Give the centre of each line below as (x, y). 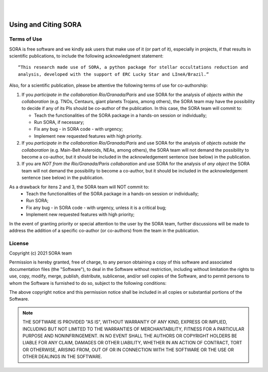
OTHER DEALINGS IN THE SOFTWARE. (63, 357)
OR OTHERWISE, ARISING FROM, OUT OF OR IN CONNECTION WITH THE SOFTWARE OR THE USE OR (128, 350)
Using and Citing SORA (45, 25)
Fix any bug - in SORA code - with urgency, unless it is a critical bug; (96, 208)
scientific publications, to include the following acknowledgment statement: (86, 56)
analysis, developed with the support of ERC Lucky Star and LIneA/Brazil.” (114, 74)
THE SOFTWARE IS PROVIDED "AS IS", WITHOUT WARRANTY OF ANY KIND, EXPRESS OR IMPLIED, (125, 322)
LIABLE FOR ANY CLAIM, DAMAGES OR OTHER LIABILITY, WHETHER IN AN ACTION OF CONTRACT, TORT (133, 343)
